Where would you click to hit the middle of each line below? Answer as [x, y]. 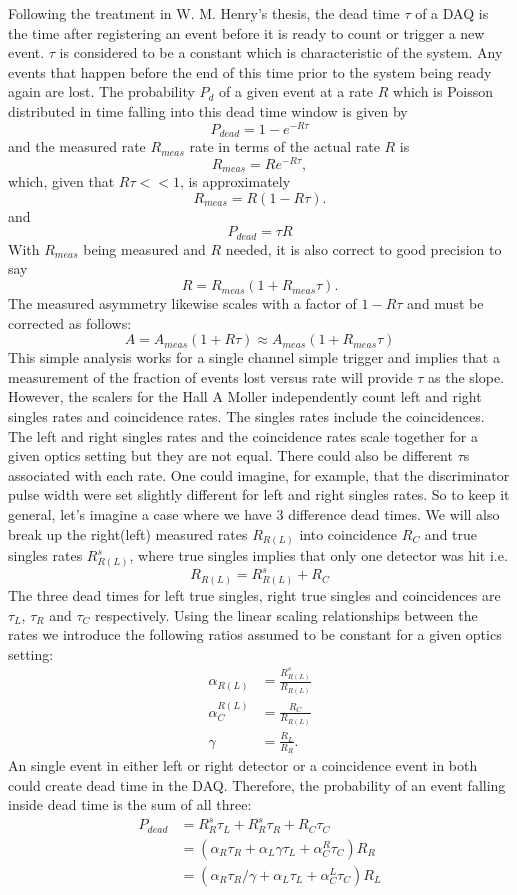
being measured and [144, 248]
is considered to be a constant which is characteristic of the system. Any [281, 52]
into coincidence [348, 533]
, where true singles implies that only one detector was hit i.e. [318, 555]
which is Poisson [443, 91]
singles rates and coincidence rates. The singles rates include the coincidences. [246, 416]
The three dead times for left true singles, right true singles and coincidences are [254, 595]
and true [451, 533]
